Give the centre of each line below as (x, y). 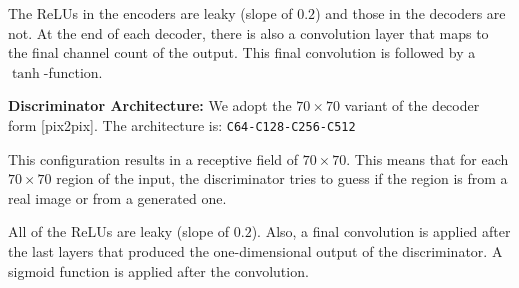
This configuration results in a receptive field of (153, 158)
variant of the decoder (412, 105)
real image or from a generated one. (117, 197)
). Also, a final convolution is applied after (381, 231)
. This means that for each (427, 158)
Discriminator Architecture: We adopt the (150, 105)
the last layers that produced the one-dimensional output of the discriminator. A (255, 251)
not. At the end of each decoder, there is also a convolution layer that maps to (248, 32)
